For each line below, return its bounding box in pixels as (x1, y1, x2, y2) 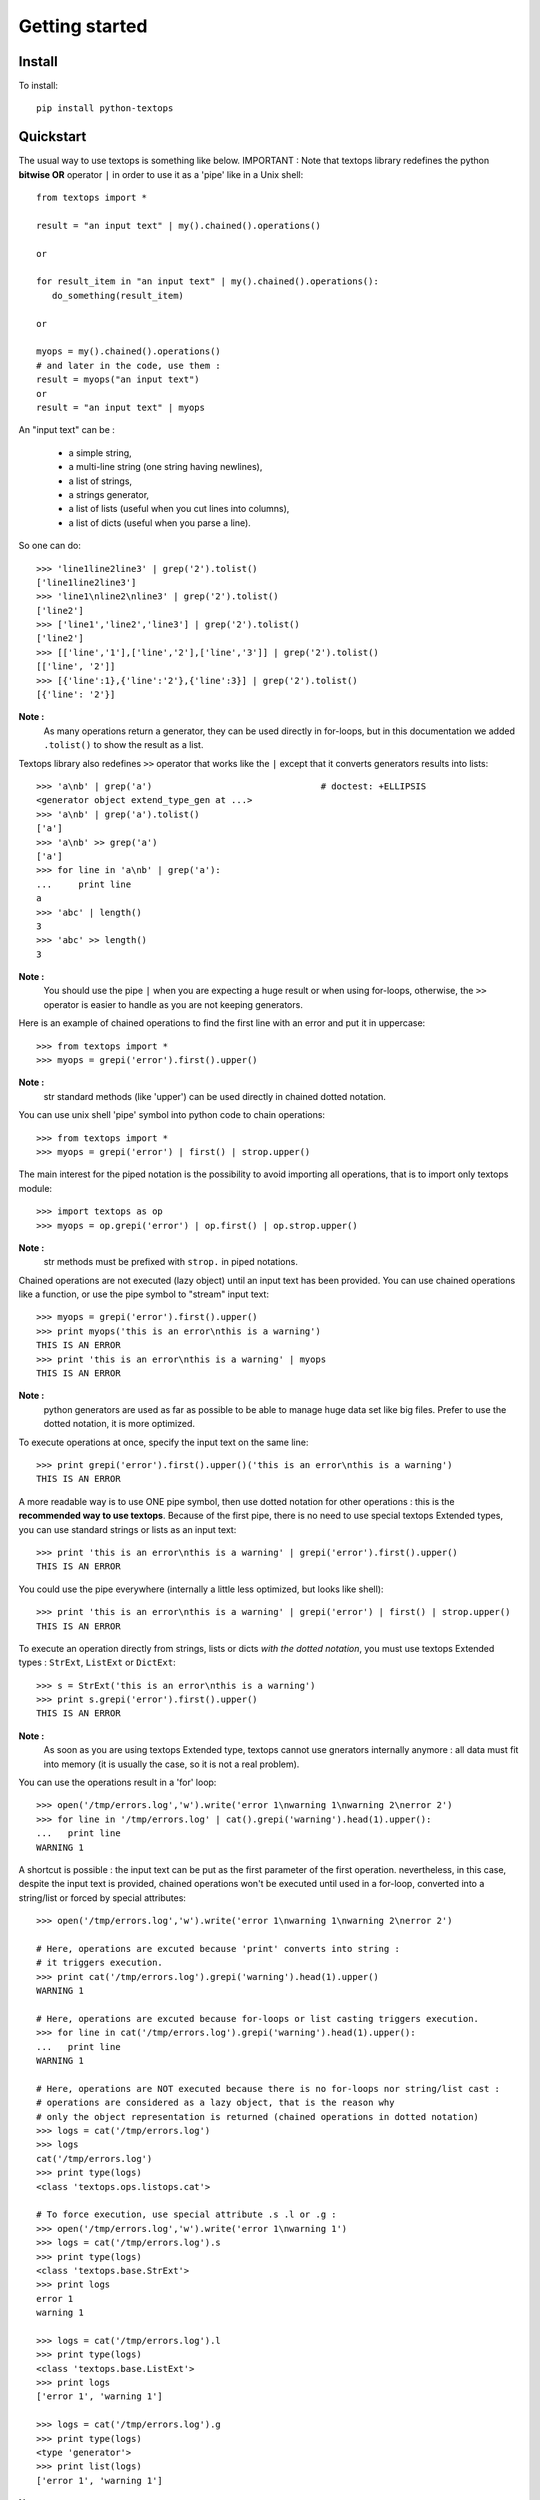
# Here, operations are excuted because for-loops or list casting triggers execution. (36, 2013, 480, 2024)
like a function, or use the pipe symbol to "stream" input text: (18, 1288, 270, 1300)
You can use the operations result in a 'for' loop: (18, 1776, 217, 1789)
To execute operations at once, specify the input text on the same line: (18, 1436, 309, 1448)
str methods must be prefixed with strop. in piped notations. (43, 1256, 299, 1268)
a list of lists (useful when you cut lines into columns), (68, 503, 290, 515)
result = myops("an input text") (36, 374, 200, 385)
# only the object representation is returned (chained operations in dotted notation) (36, 2111, 480, 2122)
